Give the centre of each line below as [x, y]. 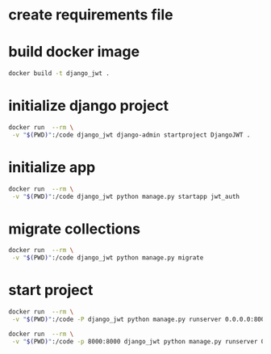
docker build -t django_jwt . [59, 74]
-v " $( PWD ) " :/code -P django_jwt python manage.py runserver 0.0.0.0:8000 [140, 319]
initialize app [52, 167]
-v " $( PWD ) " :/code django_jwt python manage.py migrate [108, 258]
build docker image [74, 52]
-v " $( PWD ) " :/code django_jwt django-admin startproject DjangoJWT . [131, 135]
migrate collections [75, 229]
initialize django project [89, 106]
